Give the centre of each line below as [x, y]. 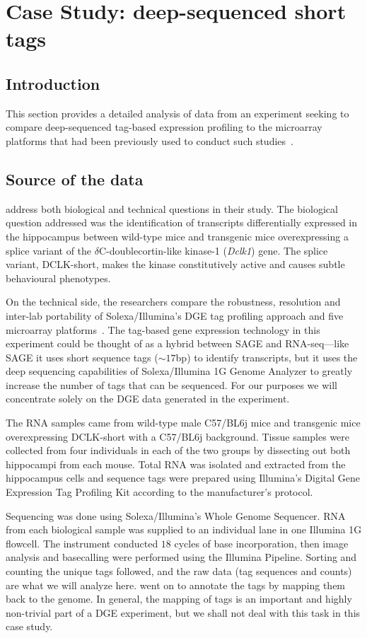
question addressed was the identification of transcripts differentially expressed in [182, 222]
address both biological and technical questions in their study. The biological [172, 208]
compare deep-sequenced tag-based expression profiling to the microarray [164, 127]
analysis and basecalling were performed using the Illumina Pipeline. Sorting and [181, 557]
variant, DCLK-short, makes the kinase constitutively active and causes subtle [175, 264]
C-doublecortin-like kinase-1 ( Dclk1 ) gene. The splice [213, 250]
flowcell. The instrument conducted [82, 543]
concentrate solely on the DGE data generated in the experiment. [148, 399]
